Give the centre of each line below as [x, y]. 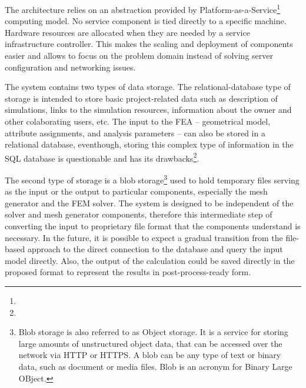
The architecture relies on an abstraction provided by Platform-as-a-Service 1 [143, 9]
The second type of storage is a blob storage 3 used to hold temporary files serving [152, 179]
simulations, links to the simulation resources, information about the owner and [148, 110]
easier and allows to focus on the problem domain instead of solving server [139, 56]
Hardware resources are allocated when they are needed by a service [127, 32]
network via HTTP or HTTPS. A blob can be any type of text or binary [150, 355]
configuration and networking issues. [70, 67]
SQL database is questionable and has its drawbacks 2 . [102, 157]
